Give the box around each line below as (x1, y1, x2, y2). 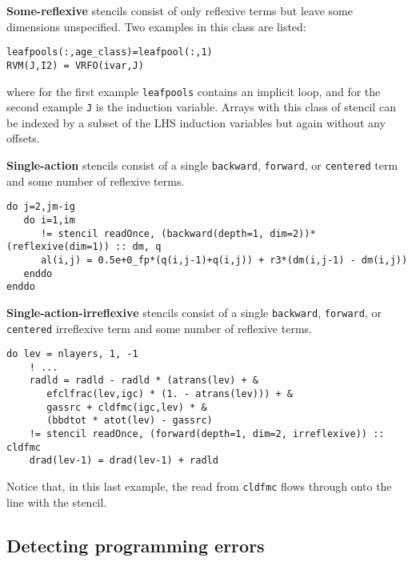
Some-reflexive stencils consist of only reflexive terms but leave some (6, 2, 353, 18)
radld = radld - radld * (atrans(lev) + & (29, 375, 258, 387)
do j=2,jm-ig (6, 201, 75, 213)
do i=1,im (23, 214, 75, 226)
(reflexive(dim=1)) (6, 241, 110, 253)
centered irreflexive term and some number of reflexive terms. (6, 319, 312, 336)
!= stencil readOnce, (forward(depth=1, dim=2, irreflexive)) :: (29, 428, 385, 440)
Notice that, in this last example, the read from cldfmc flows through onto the (6, 478, 392, 495)
